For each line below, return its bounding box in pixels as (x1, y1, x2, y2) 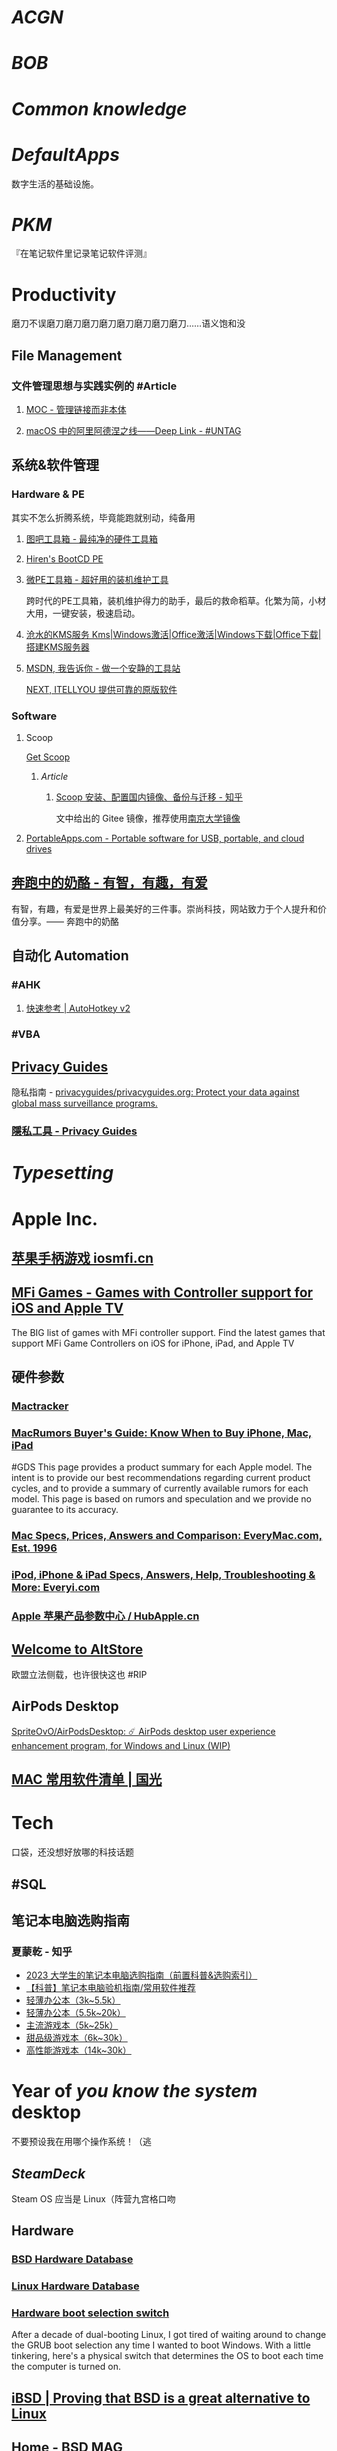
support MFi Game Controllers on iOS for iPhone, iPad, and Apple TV (11, 1337, 295, 1349)
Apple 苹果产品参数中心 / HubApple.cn (11, 1609, 200, 1623)
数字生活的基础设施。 (11, 177, 99, 190)
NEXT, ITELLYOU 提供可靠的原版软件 (25, 683, 178, 695)
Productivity (11, 283, 117, 306)
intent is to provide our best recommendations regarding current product (11, 1472, 311, 1484)
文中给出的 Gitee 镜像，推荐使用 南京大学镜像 (55, 812, 241, 825)
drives (25, 843, 53, 855)
